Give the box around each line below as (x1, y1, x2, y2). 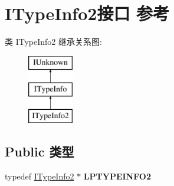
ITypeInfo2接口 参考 (5, 1, 170, 25)
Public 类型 (5, 142, 74, 161)
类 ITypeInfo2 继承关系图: (5, 35, 102, 48)
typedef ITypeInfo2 (5, 169, 74, 182)
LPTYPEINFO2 (83, 169, 152, 182)
